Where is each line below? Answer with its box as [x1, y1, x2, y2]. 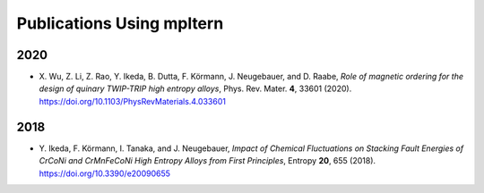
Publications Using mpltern [16, 13, 224, 33]
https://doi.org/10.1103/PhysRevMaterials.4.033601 [39, 96, 226, 106]
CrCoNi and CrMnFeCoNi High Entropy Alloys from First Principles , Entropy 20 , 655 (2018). [39, 155, 376, 166]
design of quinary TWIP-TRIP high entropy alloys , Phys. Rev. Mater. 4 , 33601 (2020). [39, 83, 352, 94]
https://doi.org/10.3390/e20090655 [39, 168, 170, 179]
